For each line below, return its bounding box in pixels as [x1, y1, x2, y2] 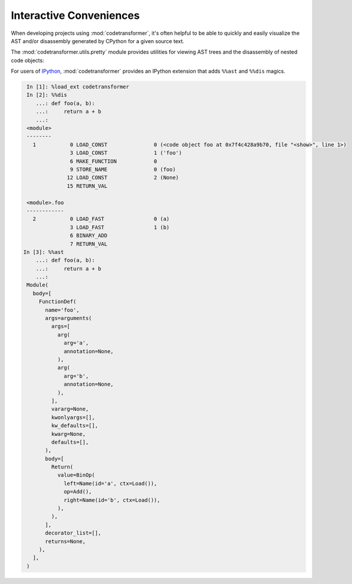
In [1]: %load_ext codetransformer [27, 83, 130, 90]
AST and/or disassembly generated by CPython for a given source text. [11, 37, 185, 44]
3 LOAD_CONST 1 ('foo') [70, 149, 182, 156]
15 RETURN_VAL [67, 182, 108, 189]
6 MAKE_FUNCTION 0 [70, 158, 157, 165]
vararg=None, [51, 406, 89, 413]
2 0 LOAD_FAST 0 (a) [32, 216, 170, 223]
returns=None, [45, 538, 86, 544]
